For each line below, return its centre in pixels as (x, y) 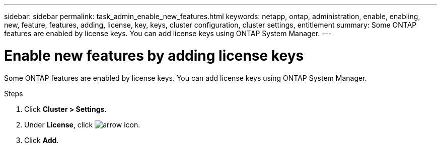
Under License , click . (82, 124)
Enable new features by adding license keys (154, 55)
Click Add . (42, 140)
